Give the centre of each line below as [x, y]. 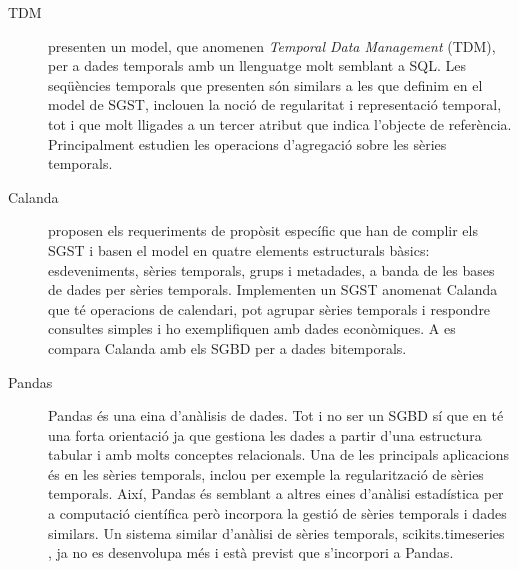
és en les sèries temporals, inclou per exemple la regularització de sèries [266, 473]
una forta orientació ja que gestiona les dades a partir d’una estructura [265, 434]
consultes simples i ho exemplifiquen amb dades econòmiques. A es [252, 328]
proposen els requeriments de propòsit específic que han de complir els [263, 230]
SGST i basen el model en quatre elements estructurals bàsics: [239, 249]
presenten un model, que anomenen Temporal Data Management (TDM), [272, 45]
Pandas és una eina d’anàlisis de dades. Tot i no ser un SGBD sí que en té [276, 415]
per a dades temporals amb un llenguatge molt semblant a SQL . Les [257, 65]
